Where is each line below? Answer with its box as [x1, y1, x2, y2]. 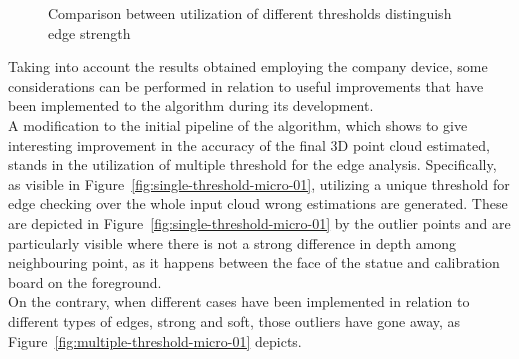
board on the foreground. [8, 271, 162, 292]
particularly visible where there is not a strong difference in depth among [8, 232, 457, 253]
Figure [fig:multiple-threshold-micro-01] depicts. [8, 330, 302, 351]
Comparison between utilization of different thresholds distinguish [48, 3, 452, 23]
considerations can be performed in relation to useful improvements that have [8, 75, 484, 96]
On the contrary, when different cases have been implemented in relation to [8, 291, 470, 312]
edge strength [48, 22, 131, 43]
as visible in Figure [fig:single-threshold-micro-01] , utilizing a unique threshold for [8, 173, 510, 194]
